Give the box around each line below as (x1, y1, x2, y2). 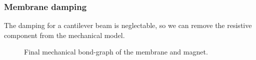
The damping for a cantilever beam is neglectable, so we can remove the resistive (4, 20, 252, 30)
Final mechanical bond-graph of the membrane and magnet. (24, 46, 208, 57)
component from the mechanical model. (4, 29, 125, 40)
